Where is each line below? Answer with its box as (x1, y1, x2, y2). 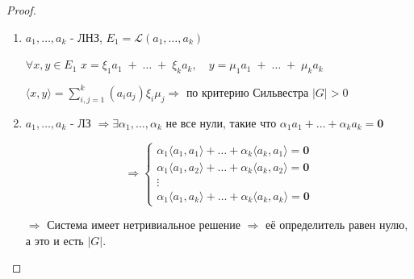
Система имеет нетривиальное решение (47, 216, 241, 232)
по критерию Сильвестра (186, 83, 309, 100)
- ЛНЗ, (70, 28, 102, 45)
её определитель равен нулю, (266, 216, 408, 232)
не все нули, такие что (165, 114, 277, 131)
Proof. (6, 2, 36, 18)
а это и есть (25, 231, 84, 248)
